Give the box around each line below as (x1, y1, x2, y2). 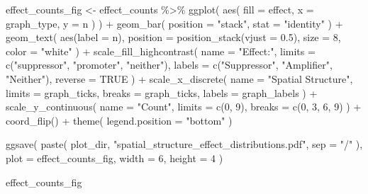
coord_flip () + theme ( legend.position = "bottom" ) (6, 113, 233, 127)
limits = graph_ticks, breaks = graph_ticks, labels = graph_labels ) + (6, 85, 318, 100)
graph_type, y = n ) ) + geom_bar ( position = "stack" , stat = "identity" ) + (6, 16, 343, 30)
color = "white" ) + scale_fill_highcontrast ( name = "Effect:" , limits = (6, 43, 316, 58)
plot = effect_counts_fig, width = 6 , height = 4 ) (6, 150, 223, 165)
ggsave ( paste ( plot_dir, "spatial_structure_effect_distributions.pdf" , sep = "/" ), (6, 137, 363, 152)
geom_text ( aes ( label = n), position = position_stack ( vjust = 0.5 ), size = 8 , (6, 30, 341, 45)
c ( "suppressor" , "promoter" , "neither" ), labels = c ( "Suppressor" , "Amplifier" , (6, 57, 333, 72)
